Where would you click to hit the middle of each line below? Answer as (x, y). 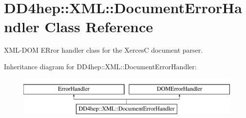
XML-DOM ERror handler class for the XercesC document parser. (104, 50)
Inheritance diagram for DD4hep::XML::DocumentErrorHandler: (100, 66)
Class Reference (99, 27)
